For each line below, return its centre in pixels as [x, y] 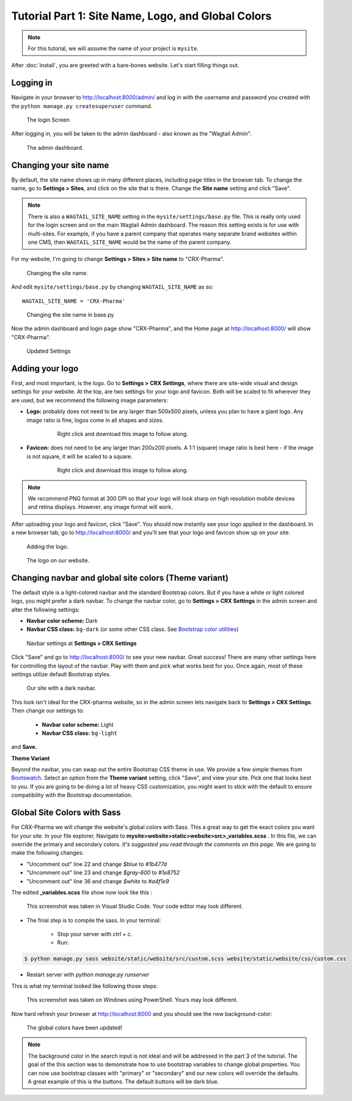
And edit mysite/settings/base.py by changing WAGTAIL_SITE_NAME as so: [112, 287]
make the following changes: [47, 853]
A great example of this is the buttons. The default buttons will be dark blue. [123, 1081]
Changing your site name [60, 165]
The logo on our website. [58, 560]
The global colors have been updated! [74, 1028]
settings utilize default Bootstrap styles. [61, 674]
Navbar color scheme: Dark [62, 621]
